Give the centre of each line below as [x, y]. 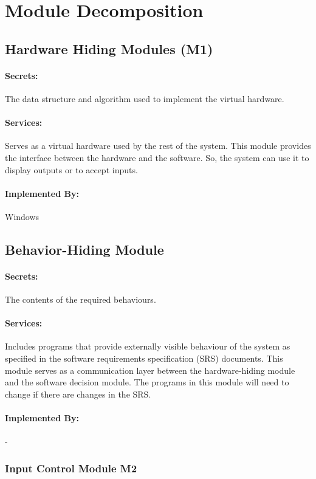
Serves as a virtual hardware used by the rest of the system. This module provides [158, 146]
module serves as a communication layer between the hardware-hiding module [150, 370]
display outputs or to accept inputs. [71, 169]
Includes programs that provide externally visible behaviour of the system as [148, 346]
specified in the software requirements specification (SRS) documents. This [144, 358]
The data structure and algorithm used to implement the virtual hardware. [145, 98]
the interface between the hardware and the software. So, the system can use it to [157, 157]
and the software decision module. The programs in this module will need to [147, 382]
